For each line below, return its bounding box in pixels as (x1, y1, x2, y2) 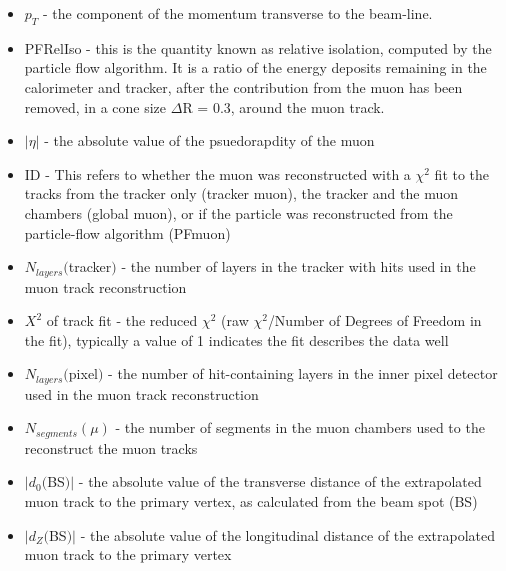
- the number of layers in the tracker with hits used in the (121, 256, 476, 277)
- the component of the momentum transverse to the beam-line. (43, 3, 433, 23)
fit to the (434, 163, 490, 184)
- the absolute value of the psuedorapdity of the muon (44, 130, 375, 151)
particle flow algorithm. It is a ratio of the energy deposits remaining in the (24, 57, 487, 78)
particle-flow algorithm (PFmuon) (24, 222, 231, 243)
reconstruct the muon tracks (24, 437, 198, 458)
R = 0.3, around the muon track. (182, 96, 385, 117)
